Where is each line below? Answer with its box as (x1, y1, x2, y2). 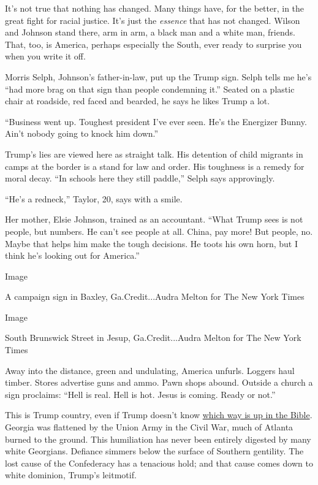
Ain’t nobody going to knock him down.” (5, 127, 159, 140)
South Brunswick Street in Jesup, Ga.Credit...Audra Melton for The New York (5, 331, 301, 344)
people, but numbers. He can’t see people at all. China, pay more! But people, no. (5, 224, 313, 237)
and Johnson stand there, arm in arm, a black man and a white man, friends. (5, 26, 295, 39)
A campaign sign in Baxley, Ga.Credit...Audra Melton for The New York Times (5, 290, 305, 303)
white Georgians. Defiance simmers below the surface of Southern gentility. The (5, 445, 304, 457)
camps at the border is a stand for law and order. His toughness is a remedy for (5, 159, 305, 172)
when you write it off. (5, 50, 86, 63)
